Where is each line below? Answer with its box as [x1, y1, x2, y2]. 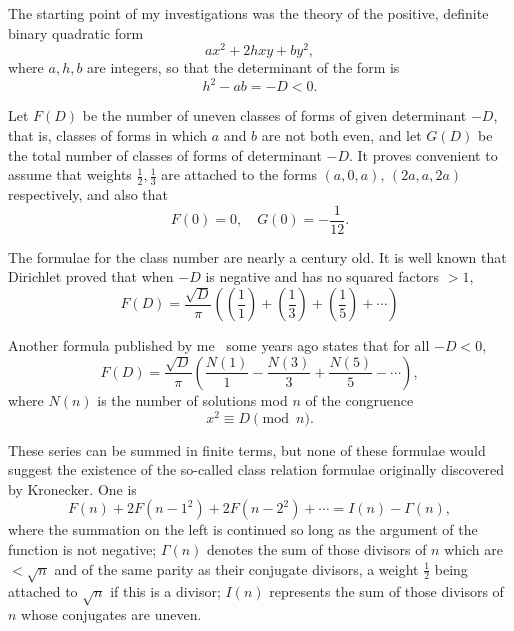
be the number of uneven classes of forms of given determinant [82, 105, 467, 126]
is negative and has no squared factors [205, 266, 440, 287]
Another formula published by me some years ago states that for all [8, 335, 430, 356]
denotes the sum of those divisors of [207, 538, 427, 559]
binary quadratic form [8, 22, 144, 43]
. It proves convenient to [349, 144, 498, 165]
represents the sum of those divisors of [269, 581, 504, 602]
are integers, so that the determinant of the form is [87, 57, 400, 78]
